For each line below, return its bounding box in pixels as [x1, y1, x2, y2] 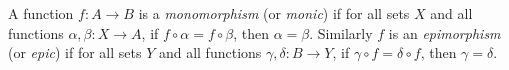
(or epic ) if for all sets [8, 42, 142, 63]
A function [8, 3, 74, 23]
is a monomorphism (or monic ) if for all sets [138, 3, 410, 23]
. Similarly [309, 22, 373, 43]
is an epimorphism [388, 22, 501, 43]
